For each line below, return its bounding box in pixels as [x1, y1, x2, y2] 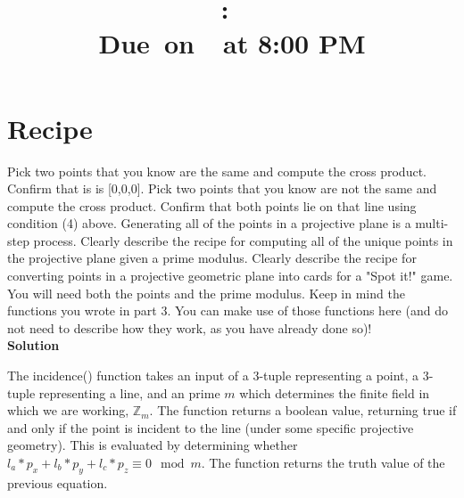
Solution [7, 336, 60, 355]
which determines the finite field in [239, 383, 430, 402]
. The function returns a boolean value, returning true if [149, 401, 457, 420]
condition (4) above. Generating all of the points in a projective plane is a [7, 214, 411, 233]
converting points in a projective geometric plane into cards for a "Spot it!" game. [7, 266, 453, 285]
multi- [415, 214, 449, 233]
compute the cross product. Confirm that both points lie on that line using [7, 196, 417, 215]
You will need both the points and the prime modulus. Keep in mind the [7, 283, 405, 302]
